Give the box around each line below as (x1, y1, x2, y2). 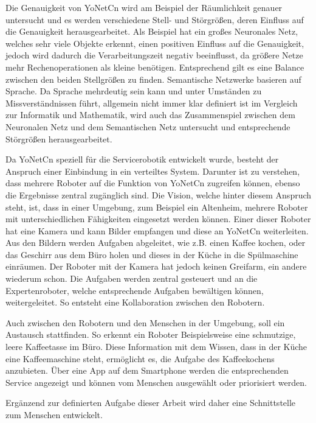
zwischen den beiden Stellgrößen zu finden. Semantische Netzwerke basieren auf (5, 72, 301, 85)
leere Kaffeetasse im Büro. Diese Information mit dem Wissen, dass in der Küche (5, 340, 307, 353)
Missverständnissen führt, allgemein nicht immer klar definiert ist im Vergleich (5, 96, 298, 109)
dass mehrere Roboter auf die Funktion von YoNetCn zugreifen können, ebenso (5, 177, 300, 189)
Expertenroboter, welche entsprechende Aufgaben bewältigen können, (5, 284, 264, 296)
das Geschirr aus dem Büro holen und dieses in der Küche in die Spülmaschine (5, 248, 298, 260)
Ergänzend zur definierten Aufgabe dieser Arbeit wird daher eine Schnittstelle (5, 396, 296, 409)
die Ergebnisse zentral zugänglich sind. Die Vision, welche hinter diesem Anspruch (5, 188, 312, 201)
